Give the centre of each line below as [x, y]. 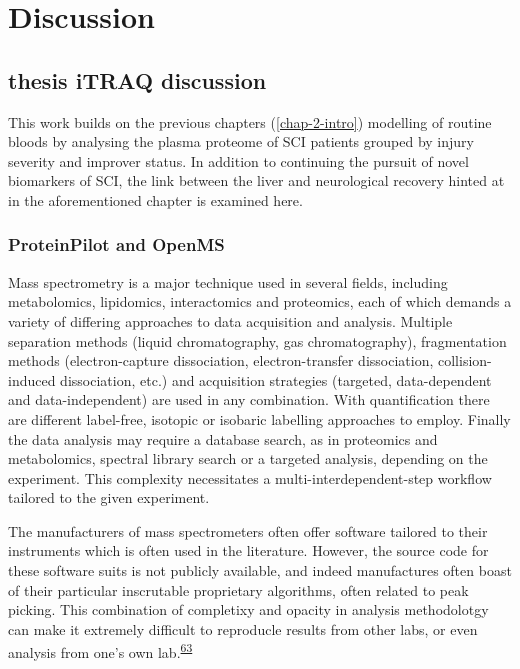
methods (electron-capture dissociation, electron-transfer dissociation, [221, 360]
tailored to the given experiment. [109, 497]
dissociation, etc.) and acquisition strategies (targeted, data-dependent [276, 379]
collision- [464, 360]
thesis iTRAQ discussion [137, 79]
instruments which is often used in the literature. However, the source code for [248, 550]
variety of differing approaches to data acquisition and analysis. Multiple [230, 320]
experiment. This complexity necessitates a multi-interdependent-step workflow [250, 477]
